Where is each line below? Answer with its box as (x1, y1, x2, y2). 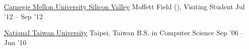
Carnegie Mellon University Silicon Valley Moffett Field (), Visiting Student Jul (4, 1, 245, 11)
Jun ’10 (4, 37, 27, 47)
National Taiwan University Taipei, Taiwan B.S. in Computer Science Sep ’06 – (4, 27, 244, 38)
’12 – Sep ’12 (4, 11, 43, 21)
